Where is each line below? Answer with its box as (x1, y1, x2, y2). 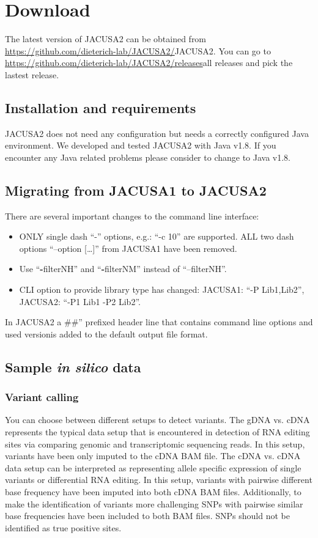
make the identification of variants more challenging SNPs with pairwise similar (5, 497, 303, 510)
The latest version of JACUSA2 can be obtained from (5, 32, 207, 45)
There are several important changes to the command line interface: (5, 209, 259, 222)
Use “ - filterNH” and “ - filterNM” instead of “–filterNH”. (19, 262, 227, 275)
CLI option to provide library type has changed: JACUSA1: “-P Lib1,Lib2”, (19, 283, 305, 296)
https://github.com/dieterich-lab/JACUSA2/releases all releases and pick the (5, 56, 293, 69)
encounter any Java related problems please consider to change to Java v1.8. (5, 150, 291, 163)
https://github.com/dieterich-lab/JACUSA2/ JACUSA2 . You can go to (5, 44, 271, 57)
